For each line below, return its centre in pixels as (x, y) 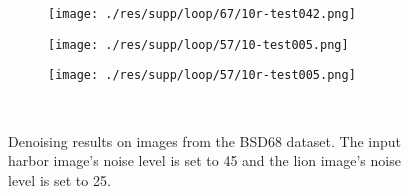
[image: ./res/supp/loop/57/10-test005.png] (198, 44)
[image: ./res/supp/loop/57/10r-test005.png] (202, 75)
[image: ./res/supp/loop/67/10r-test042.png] (202, 14)
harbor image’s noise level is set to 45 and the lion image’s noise (204, 160)
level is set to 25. (59, 179)
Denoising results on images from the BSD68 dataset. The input (205, 140)
